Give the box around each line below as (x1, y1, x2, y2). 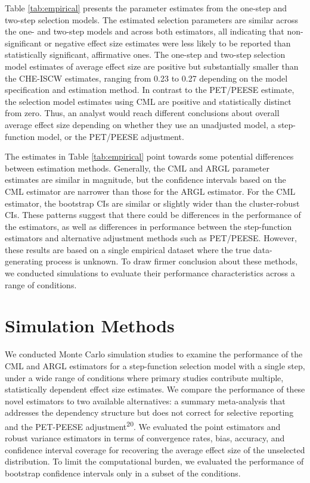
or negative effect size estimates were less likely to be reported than (44, 36, 291, 49)
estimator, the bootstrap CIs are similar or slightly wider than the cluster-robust (5, 197, 300, 209)
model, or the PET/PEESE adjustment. (37, 130, 184, 142)
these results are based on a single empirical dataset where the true (5, 243, 251, 255)
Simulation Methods (5, 313, 175, 338)
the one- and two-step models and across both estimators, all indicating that (5, 25, 284, 38)
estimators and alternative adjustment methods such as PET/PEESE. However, (5, 232, 297, 244)
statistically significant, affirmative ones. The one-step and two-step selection (5, 48, 286, 61)
